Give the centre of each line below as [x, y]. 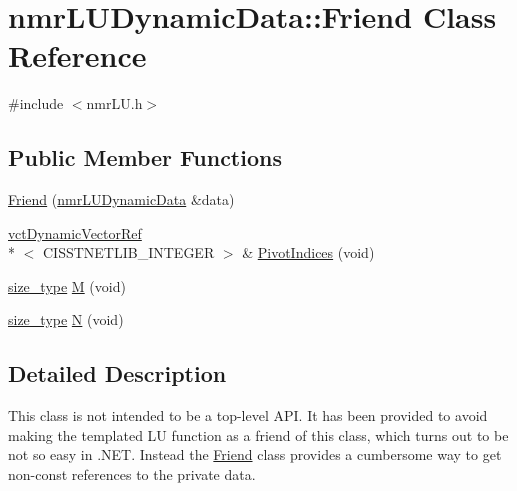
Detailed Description [117, 373]
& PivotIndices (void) [308, 252]
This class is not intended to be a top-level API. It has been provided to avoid [248, 415]
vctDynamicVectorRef [75, 232]
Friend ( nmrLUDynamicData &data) [121, 199]
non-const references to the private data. [132, 474]
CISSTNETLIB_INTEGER [128, 252]
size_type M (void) [67, 285]
